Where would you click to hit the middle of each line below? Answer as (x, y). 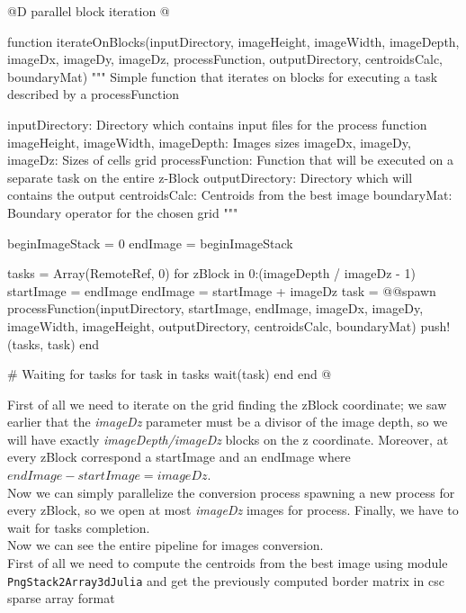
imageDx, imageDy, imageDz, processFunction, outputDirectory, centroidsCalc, (225, 59)
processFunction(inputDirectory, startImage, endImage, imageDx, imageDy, (215, 308)
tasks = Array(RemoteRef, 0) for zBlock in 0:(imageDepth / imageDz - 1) (211, 273)
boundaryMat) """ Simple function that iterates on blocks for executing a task (223, 76)
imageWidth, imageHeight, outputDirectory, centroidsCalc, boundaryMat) (212, 325)
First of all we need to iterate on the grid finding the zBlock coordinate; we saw (227, 404)
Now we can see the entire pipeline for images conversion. (166, 545)
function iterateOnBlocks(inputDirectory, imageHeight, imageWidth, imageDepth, (233, 41)
